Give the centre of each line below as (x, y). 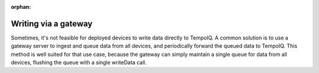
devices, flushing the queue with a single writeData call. (79, 62)
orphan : (21, 7)
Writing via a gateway (52, 24)
